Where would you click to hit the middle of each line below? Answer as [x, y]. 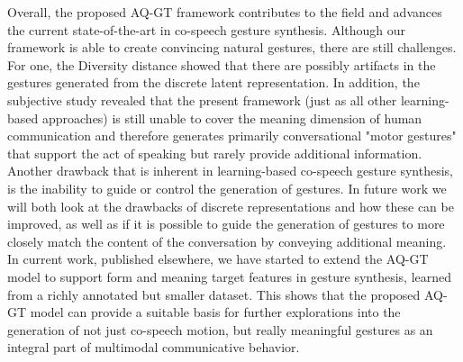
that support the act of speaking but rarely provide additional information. [215, 153]
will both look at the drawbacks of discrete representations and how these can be [231, 206]
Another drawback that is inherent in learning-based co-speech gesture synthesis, [230, 171]
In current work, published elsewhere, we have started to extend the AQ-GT [218, 259]
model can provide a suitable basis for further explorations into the [215, 312]
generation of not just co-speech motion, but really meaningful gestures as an [220, 329]
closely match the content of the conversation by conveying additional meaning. [227, 241]
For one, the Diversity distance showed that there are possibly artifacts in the [222, 64]
